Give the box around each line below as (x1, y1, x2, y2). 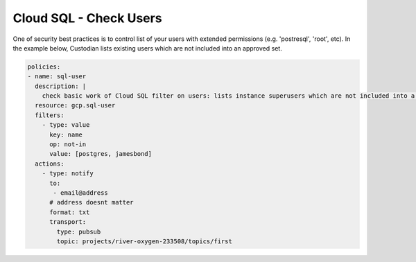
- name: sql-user (27, 73, 87, 80)
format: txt (49, 208, 90, 216)
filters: (35, 111, 64, 119)
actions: (35, 159, 64, 168)
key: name (49, 130, 83, 139)
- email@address (53, 189, 109, 197)
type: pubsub (56, 227, 101, 236)
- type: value (42, 121, 90, 129)
